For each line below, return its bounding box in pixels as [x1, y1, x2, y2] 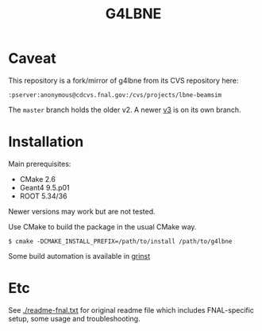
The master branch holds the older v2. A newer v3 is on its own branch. [8, 105, 241, 114]
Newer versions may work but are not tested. [8, 206, 156, 216]
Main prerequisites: [8, 159, 71, 168]
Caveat [8, 49, 57, 67]
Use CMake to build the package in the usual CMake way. [8, 221, 197, 231]
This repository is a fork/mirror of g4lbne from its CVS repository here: [8, 75, 239, 85]
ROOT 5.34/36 [19, 191, 67, 201]
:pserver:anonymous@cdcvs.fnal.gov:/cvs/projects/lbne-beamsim [8, 90, 222, 99]
